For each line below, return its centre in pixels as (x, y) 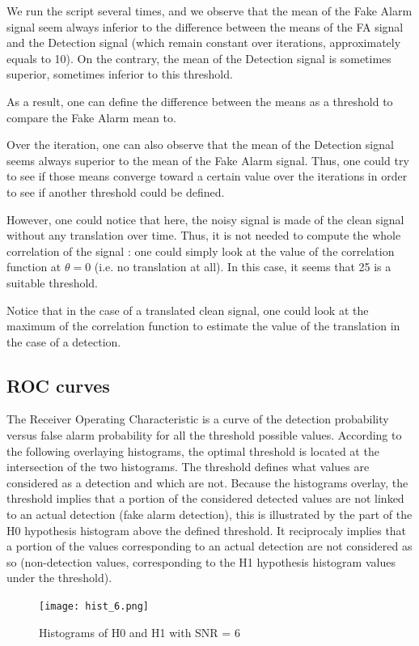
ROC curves (58, 385)
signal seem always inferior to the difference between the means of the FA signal (205, 26)
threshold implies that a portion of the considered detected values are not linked (205, 498)
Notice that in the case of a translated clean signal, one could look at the (188, 310)
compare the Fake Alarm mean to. (91, 117)
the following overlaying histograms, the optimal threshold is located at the (193, 450)
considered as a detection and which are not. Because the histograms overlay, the (207, 482)
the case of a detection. (64, 341)
